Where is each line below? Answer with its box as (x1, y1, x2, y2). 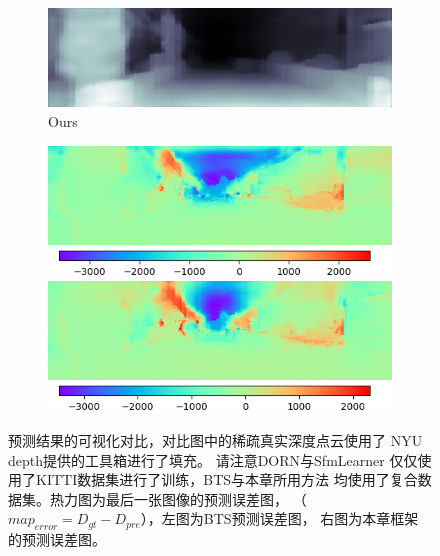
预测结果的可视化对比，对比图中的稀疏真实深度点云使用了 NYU (8, 429, 423, 450)
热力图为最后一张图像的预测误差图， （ (49, 488, 307, 509)
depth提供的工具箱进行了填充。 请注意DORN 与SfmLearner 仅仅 (8, 449, 418, 470)
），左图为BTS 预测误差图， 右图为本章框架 (140, 508, 419, 529)
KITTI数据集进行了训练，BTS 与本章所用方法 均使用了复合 (35, 469, 418, 490)
